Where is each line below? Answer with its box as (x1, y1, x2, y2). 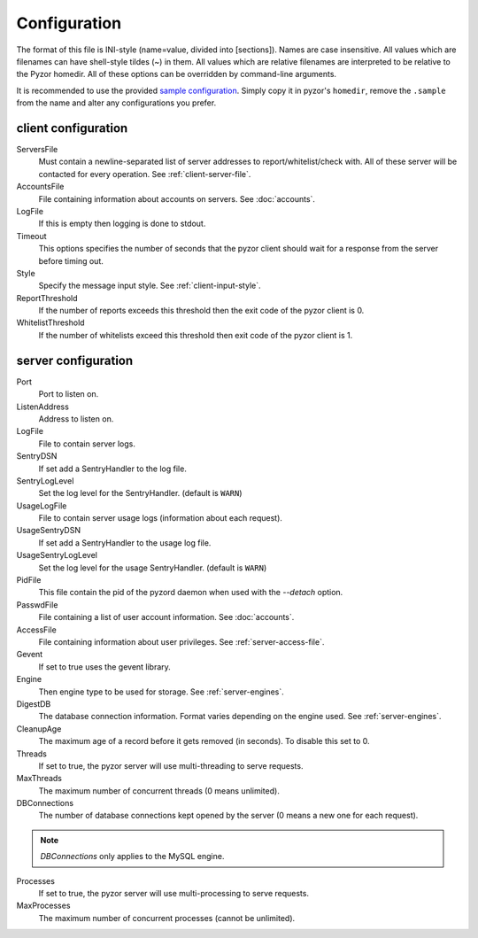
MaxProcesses (16, 900, 71, 911)
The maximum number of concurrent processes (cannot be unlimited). (38, 912, 296, 923)
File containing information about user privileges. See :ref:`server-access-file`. (38, 636, 325, 647)
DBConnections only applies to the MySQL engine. (40, 851, 225, 862)
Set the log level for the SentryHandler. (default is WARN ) (38, 488, 243, 499)
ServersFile (16, 144, 58, 155)
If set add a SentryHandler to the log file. (38, 463, 188, 474)
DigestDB (16, 698, 51, 709)
